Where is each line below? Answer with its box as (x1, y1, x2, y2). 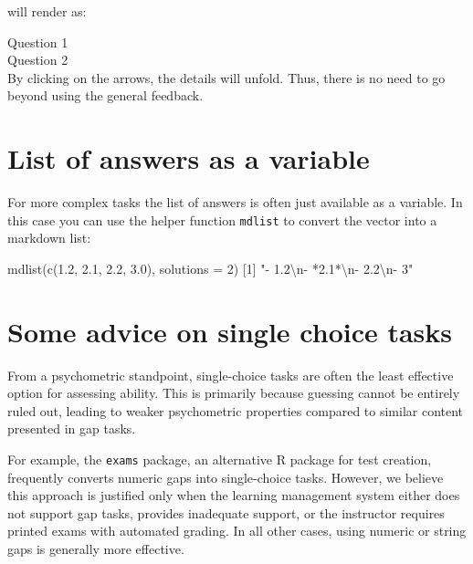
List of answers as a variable (7, 140, 370, 177)
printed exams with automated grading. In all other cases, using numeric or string (7, 521, 467, 540)
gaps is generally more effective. (7, 539, 184, 559)
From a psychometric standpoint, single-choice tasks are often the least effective (7, 365, 454, 384)
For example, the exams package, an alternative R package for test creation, (7, 450, 432, 469)
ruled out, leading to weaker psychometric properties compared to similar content (7, 401, 464, 420)
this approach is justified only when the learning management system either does (7, 486, 460, 505)
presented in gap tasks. (7, 419, 136, 438)
